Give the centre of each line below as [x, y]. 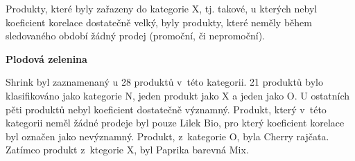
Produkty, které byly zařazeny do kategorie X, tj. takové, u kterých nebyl [162, 8]
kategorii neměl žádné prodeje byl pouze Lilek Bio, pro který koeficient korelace [175, 123]
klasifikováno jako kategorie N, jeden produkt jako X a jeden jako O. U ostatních [178, 95]
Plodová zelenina [46, 58]
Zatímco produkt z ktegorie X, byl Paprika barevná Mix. [127, 150]
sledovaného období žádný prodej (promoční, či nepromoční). [135, 36]
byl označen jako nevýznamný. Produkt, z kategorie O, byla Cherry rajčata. [167, 136]
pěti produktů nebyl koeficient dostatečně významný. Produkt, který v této [166, 109]
